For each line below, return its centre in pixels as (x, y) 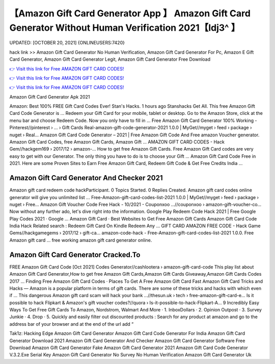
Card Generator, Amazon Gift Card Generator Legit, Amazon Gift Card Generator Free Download (110, 59)
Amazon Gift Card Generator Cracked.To (75, 254)
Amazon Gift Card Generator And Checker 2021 (86, 178)
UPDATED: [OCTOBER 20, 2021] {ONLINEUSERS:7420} (67, 43)
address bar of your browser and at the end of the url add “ (72, 324)
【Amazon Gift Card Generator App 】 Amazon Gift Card (130, 13)
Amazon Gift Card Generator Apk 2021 (50, 96)
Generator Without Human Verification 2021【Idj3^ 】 (125, 28)
